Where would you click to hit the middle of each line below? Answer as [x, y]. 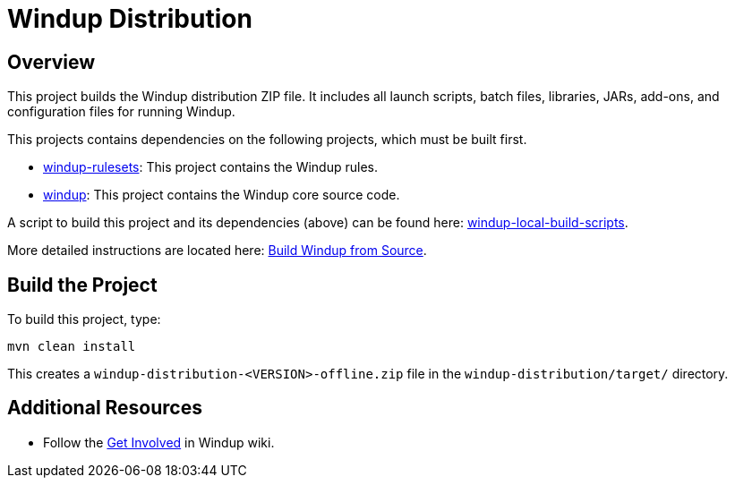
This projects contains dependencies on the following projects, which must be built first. [267, 140]
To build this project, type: [84, 319]
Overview [51, 62]
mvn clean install [72, 347]
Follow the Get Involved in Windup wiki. [159, 442]
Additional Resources [105, 408]
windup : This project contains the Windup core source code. [222, 195]
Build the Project [82, 285]
